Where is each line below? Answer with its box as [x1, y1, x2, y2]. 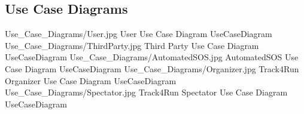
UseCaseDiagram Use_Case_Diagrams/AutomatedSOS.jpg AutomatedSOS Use [5, 51, 299, 63]
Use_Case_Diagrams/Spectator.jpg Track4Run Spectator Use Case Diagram [5, 86, 288, 98]
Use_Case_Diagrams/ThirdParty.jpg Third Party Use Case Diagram [5, 39, 259, 51]
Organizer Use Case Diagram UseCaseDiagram [5, 74, 177, 87]
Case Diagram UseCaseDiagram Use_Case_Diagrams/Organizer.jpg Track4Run [5, 62, 299, 75]
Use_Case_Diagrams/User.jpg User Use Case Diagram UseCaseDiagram [5, 27, 272, 40]
